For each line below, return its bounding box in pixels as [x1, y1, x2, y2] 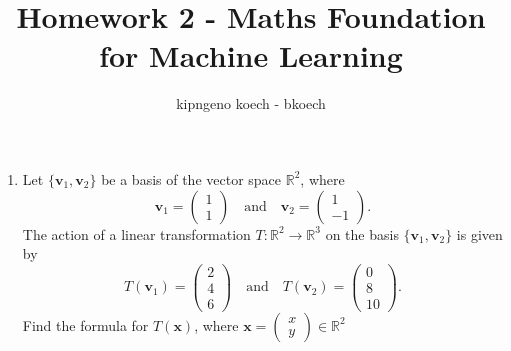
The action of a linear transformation [22, 223, 251, 244]
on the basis [325, 223, 399, 244]
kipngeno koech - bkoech [176, 93, 326, 114]
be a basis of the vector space [101, 168, 282, 189]
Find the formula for [22, 314, 149, 335]
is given [456, 223, 503, 244]
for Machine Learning [99, 35, 403, 76]
